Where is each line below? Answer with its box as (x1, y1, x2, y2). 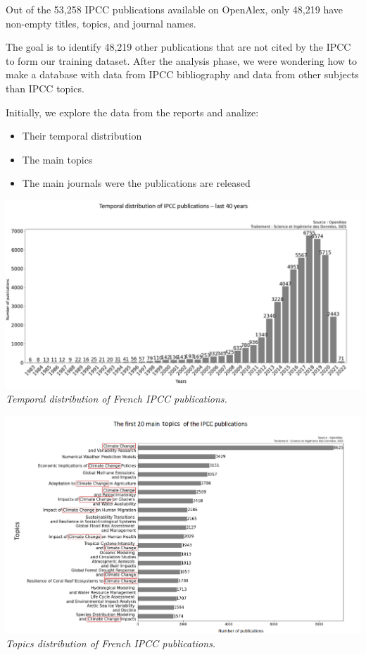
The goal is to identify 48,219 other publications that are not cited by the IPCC (6, 39, 351, 54)
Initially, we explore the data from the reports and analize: (6, 104, 259, 119)
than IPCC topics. (6, 80, 84, 95)
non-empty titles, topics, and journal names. (6, 16, 196, 30)
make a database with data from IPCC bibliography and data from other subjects (6, 67, 359, 82)
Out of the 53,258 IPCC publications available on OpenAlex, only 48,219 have (6, 2, 343, 16)
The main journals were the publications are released (22, 176, 251, 190)
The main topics (22, 152, 93, 166)
